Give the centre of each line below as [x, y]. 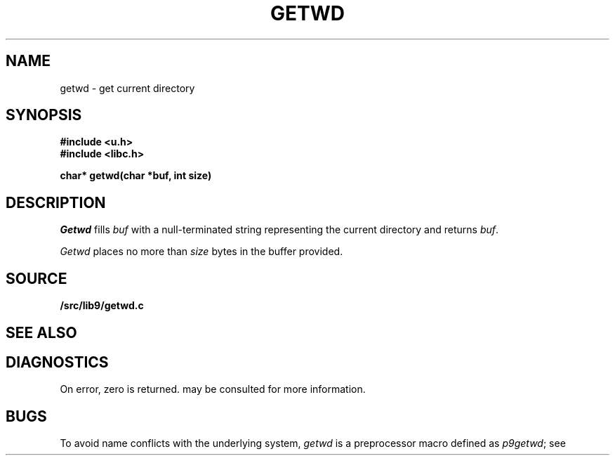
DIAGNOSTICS [57, 362]
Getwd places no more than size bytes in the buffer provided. [201, 252]
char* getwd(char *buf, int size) [136, 176]
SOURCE [37, 278]
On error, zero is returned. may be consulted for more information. [213, 389]
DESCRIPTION [56, 202]
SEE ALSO [41, 332]
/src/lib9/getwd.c [102, 306]
